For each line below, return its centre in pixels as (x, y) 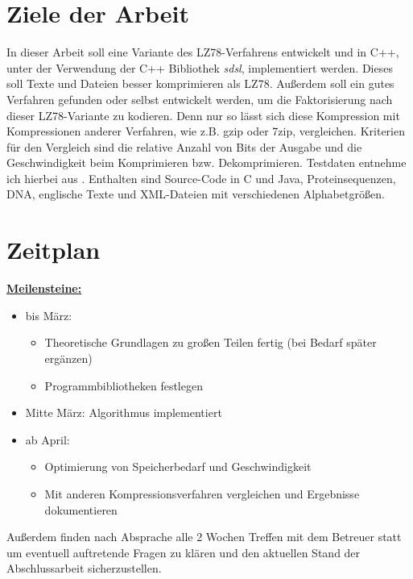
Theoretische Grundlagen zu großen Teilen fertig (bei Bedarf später (211, 342)
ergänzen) (68, 358)
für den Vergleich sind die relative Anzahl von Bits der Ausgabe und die (184, 146)
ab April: (47, 439)
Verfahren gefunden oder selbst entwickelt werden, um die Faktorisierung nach (200, 99)
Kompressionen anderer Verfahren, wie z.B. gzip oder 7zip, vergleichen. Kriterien (206, 131)
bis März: (49, 315)
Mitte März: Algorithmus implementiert (124, 412)
